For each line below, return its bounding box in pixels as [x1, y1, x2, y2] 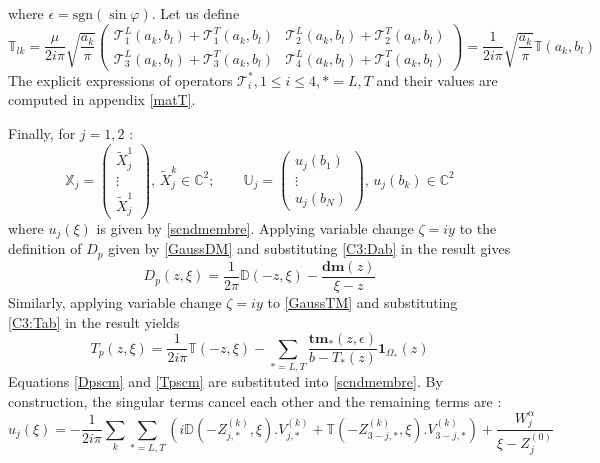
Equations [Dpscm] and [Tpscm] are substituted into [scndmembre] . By [8, 370, 443, 391]
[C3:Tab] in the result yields [8, 311, 180, 332]
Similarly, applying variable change [8, 291, 222, 312]
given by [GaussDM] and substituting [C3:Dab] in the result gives [108, 238, 511, 259]
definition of [8, 238, 82, 259]
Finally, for [8, 122, 76, 143]
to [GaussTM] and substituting [267, 291, 458, 312]
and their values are [376, 69, 498, 90]
